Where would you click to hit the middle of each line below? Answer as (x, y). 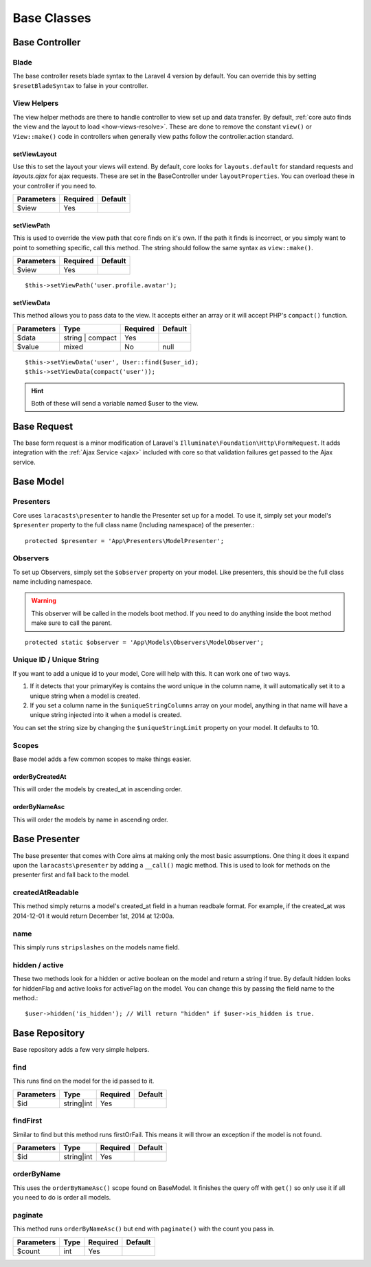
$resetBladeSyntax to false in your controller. (80, 85)
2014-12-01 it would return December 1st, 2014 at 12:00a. (93, 916)
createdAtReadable (46, 892)
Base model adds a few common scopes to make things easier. (102, 759)
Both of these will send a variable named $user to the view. (115, 403)
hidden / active (38, 965)
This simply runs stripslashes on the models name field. (96, 947)
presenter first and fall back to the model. (71, 875)
